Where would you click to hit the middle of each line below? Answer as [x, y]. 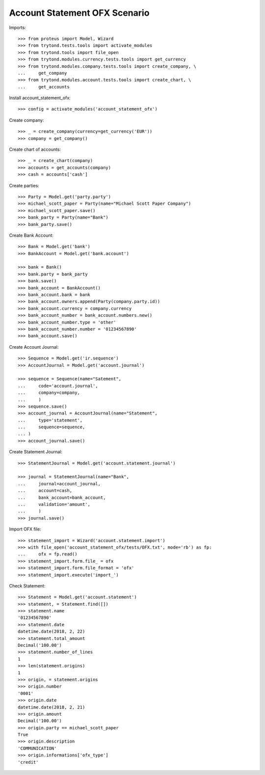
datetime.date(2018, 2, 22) [52, 632]
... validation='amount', [54, 504]
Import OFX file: [25, 529]
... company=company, [49, 393]
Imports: [18, 28]
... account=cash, [45, 491]
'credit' [28, 762]
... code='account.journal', [58, 386]
